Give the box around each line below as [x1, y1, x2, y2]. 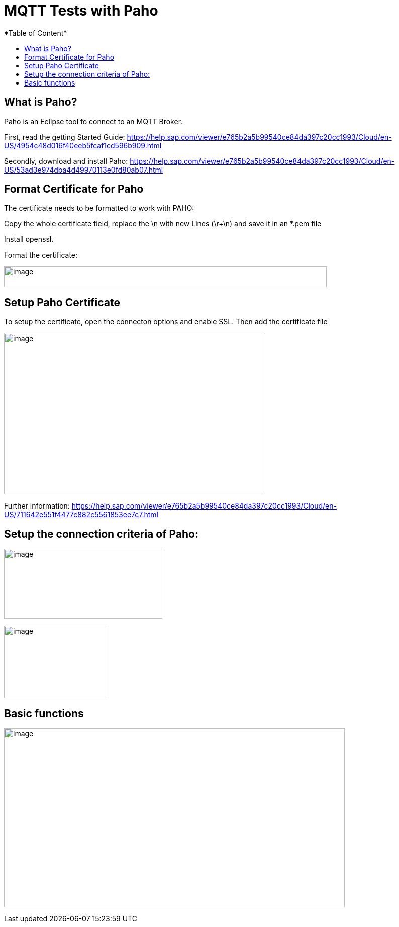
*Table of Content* [4, 28, 67, 37]
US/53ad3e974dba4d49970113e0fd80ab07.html [4, 165, 163, 174]
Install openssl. [4, 235, 54, 244]
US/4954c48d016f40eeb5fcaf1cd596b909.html [4, 141, 162, 150]
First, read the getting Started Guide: [4, 132, 125, 141]
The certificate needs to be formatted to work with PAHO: [4, 204, 194, 213]
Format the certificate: [4, 250, 78, 260]
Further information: [4, 501, 70, 511]
